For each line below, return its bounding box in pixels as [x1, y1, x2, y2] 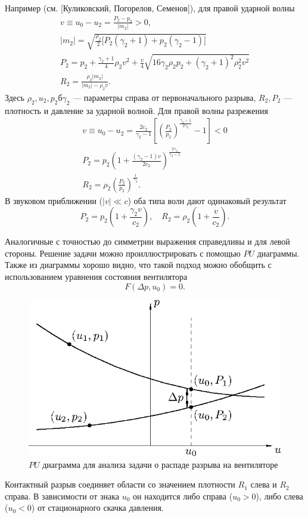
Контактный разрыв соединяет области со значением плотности [5, 478, 235, 491]
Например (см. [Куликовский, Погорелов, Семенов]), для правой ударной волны [5, 2, 295, 14]
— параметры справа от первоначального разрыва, [73, 91, 256, 103]
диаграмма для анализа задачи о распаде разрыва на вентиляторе [42, 458, 278, 470]
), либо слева [256, 489, 303, 502]
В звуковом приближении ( [5, 194, 103, 206]
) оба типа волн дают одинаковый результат [127, 194, 287, 206]
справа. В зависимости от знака [5, 489, 119, 502]
